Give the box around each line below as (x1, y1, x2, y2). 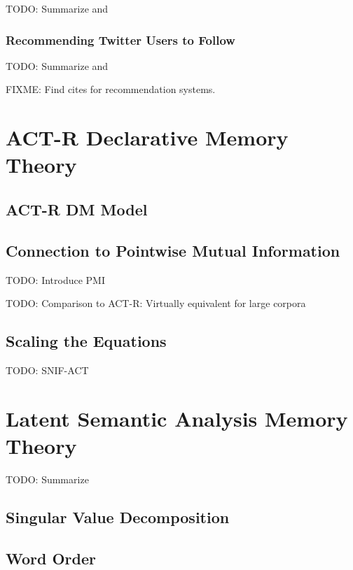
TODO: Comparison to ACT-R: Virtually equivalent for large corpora (6, 296, 306, 311)
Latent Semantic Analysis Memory (6, 404, 348, 432)
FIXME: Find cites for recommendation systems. (6, 82, 216, 97)
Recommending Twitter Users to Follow (6, 31, 235, 48)
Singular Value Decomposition (6, 506, 230, 527)
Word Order (6, 547, 96, 569)
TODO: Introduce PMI (6, 272, 106, 287)
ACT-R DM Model (6, 198, 148, 220)
